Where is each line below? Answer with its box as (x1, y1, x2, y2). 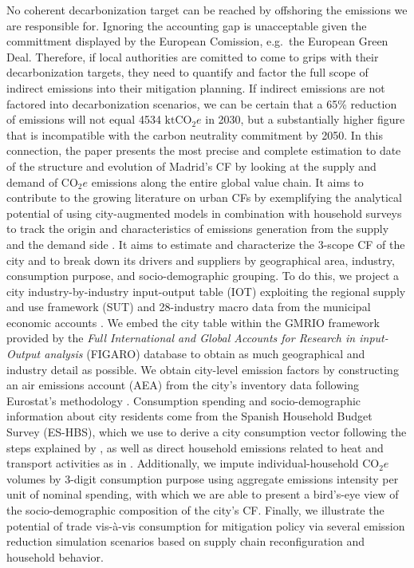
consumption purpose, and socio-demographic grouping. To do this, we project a (6, 267, 400, 284)
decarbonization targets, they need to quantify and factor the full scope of (6, 64, 369, 81)
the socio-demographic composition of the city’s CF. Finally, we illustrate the (6, 502, 384, 518)
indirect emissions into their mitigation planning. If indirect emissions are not (6, 79, 385, 96)
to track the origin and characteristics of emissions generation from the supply (6, 220, 389, 237)
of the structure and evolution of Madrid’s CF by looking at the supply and (6, 157, 377, 174)
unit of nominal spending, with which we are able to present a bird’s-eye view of (6, 486, 399, 503)
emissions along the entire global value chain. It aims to (91, 173, 364, 190)
